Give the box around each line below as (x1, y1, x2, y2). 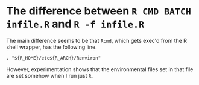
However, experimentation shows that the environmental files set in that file (6, 65, 194, 73)
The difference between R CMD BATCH (6, 4, 192, 18)
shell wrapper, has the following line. (6, 43, 98, 51)
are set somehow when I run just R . (6, 72, 93, 79)
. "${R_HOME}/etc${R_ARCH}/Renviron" (6, 55, 101, 61)
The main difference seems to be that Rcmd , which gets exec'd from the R (6, 37, 188, 44)
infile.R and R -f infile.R (6, 17, 145, 31)
